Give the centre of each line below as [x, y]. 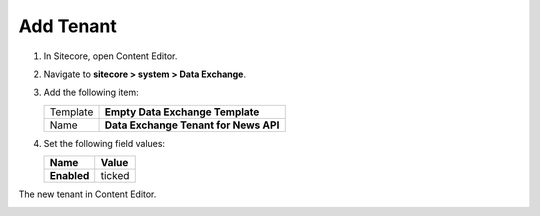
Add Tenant [67, 26]
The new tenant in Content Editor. [87, 194]
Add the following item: [91, 92]
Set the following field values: [104, 143]
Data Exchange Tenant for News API [192, 125]
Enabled [69, 176]
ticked [115, 176]
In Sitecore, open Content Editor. [110, 56]
